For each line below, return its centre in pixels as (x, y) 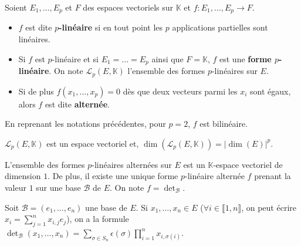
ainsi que (168, 58)
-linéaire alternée (214, 176)
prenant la (273, 176)
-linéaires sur (234, 71)
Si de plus (36, 91)
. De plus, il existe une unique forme (113, 176)
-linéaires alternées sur (132, 164)
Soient (16, 7)
